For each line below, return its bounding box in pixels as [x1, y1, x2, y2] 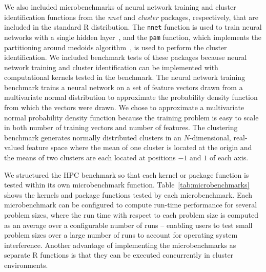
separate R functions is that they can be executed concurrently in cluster [4, 249, 234, 260]
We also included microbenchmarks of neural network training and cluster [4, 2, 236, 12]
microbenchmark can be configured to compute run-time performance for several [4, 199, 257, 210]
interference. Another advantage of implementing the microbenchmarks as [4, 239, 236, 250]
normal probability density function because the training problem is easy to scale [4, 112, 259, 122]
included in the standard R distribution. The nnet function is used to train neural [4, 22, 262, 32]
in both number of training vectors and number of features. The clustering [4, 122, 238, 133]
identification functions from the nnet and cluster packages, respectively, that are [4, 11, 259, 22]
